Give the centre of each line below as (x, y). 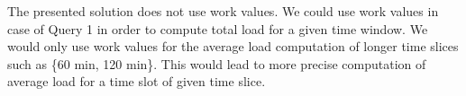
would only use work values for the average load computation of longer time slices (233, 46)
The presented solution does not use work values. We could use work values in (223, 11)
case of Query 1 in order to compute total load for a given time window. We (218, 28)
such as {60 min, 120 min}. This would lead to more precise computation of (217, 63)
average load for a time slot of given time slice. (137, 81)
